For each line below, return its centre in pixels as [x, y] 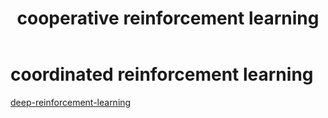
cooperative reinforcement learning [168, 18]
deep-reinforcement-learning [71, 102]
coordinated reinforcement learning [162, 74]
